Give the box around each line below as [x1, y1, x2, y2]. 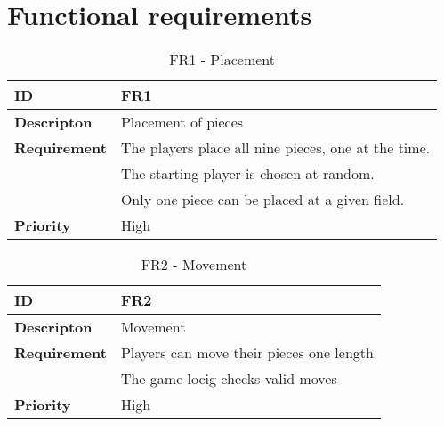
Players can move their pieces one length [120, 342, 374, 364]
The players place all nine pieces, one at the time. [120, 137, 431, 159]
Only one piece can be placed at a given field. [120, 189, 405, 210]
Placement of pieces [120, 111, 244, 133]
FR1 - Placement [169, 49, 276, 70]
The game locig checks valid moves [120, 368, 337, 389]
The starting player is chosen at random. [120, 163, 375, 184]
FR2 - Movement [141, 254, 247, 275]
